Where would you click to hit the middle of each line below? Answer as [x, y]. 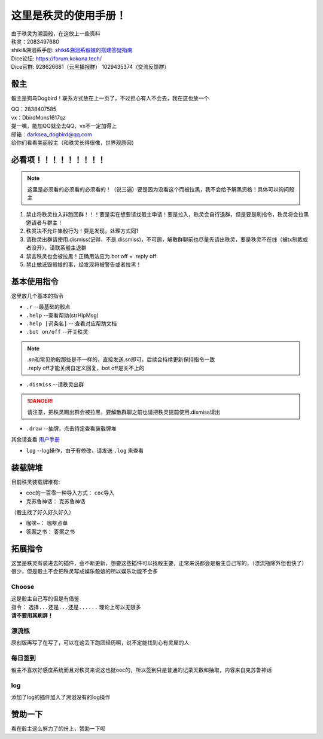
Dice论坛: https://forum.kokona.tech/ [56, 58]
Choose [23, 587]
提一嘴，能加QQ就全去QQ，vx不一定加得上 [64, 126]
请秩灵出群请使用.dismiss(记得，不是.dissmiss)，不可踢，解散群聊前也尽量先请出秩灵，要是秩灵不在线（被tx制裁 [164, 239]
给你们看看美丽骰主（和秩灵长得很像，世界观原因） [74, 142]
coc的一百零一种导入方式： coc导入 [70, 493]
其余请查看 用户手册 [35, 439]
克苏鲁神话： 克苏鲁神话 [56, 501]
